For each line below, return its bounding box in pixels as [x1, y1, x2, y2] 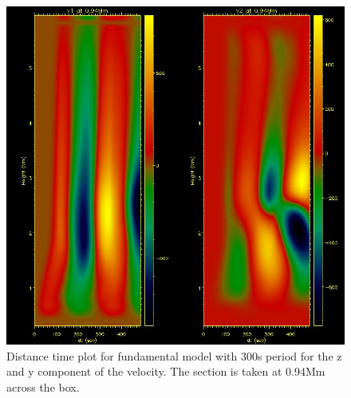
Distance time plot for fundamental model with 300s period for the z [6, 347, 342, 364]
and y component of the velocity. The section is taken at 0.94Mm [6, 363, 325, 380]
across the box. [6, 378, 80, 395]
